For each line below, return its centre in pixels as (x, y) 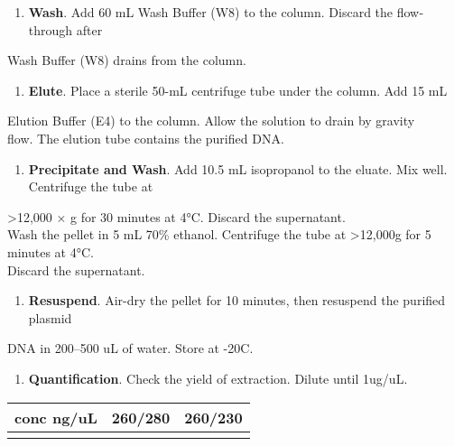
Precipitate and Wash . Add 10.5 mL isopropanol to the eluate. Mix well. (238, 168)
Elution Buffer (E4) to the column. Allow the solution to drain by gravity (211, 121)
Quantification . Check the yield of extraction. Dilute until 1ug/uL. (218, 378)
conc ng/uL (56, 417)
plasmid (50, 317)
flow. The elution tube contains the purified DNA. (146, 138)
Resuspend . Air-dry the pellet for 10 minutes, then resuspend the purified (237, 300)
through (51, 29)
